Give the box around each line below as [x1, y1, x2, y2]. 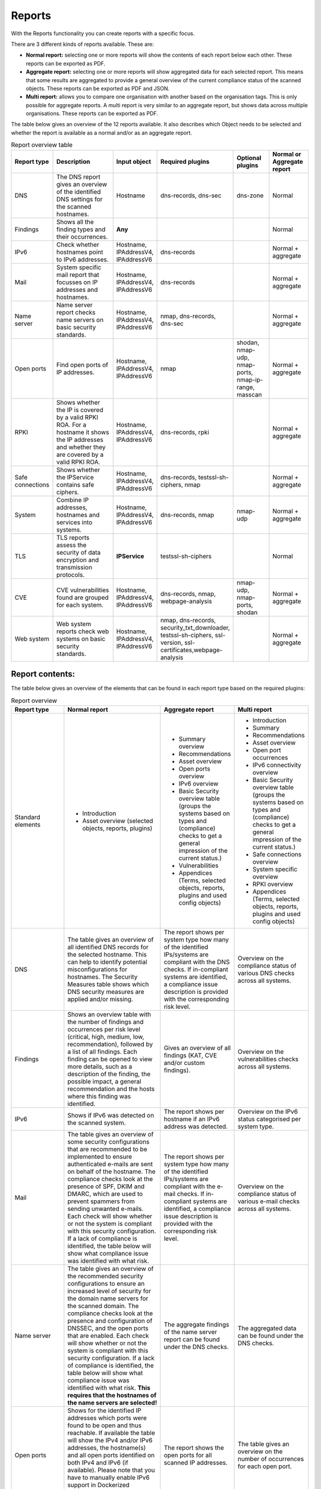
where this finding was [67, 1092, 131, 1100]
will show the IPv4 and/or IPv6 [67, 1436, 153, 1444]
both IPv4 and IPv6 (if [67, 1458, 128, 1466]
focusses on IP [56, 278, 98, 286]
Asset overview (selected [82, 817, 153, 825]
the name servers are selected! [67, 1398, 158, 1407]
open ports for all [163, 1451, 212, 1459]
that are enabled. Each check [67, 1331, 149, 1340]
